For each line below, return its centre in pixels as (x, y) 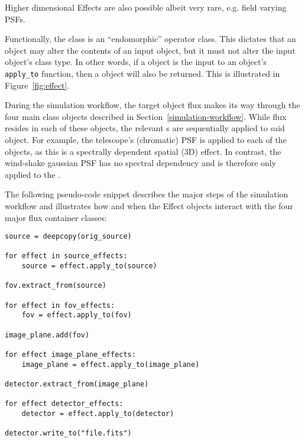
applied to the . (33, 174)
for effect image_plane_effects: (70, 355)
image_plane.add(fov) (47, 335)
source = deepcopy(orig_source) (68, 237)
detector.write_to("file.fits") (68, 433)
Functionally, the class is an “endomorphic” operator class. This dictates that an (150, 39)
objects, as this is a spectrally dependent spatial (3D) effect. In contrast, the (143, 151)
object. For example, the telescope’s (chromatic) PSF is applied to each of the (146, 139)
